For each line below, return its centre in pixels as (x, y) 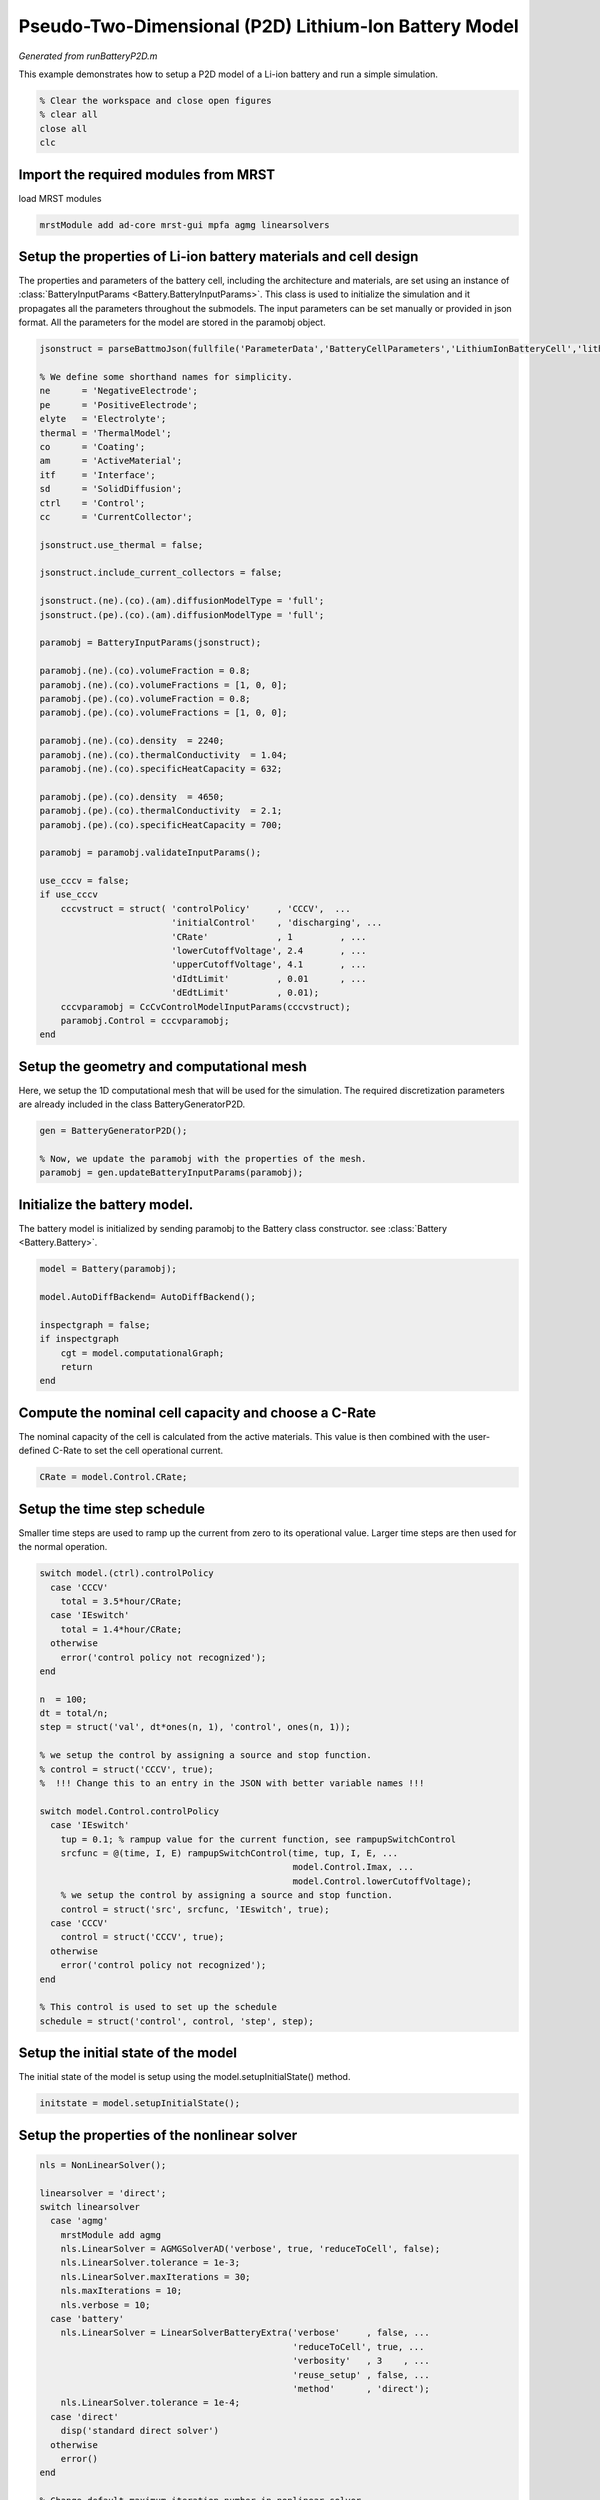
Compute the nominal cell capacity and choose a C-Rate (197, 1412)
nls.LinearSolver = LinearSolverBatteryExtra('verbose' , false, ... (245, 2333)
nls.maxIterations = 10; (121, 2291)
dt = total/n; (74, 1713)
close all (63, 128)
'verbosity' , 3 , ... (361, 2361)
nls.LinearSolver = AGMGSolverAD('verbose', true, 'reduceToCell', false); (250, 2249)
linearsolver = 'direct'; (103, 2193)
